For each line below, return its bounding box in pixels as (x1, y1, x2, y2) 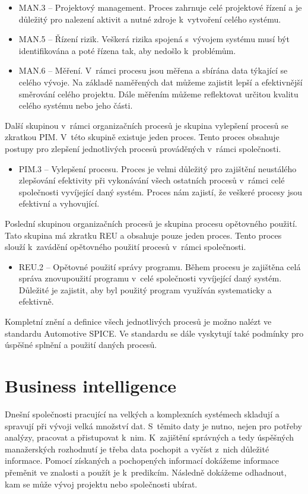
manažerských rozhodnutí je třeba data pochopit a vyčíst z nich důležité (5, 442, 269, 455)
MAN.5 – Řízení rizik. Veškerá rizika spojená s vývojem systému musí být (18, 33, 290, 45)
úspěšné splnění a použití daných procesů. (5, 338, 157, 351)
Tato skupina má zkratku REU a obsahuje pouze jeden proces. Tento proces (5, 229, 282, 241)
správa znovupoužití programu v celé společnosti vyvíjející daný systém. (18, 272, 282, 284)
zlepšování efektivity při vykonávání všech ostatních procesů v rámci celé (18, 174, 285, 186)
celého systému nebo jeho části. (18, 99, 133, 112)
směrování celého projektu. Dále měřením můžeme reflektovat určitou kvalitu (18, 87, 299, 100)
